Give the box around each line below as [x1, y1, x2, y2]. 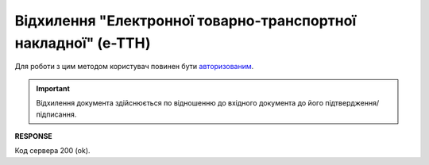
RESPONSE [14, 131, 53, 140]
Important [36, 83, 71, 93]
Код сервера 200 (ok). [14, 146, 91, 155]
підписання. [36, 109, 77, 119]
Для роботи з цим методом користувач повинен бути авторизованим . [14, 62, 254, 71]
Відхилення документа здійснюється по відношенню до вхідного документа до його [36, 98, 324, 108]
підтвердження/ [324, 98, 380, 108]
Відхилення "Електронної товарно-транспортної [14, 12, 357, 29]
